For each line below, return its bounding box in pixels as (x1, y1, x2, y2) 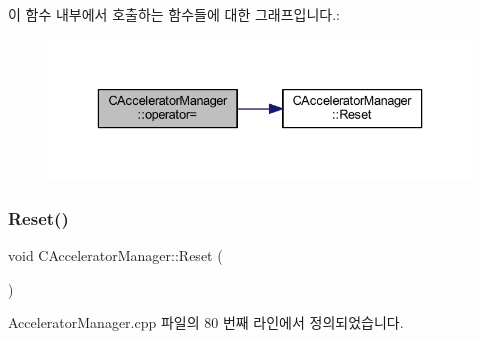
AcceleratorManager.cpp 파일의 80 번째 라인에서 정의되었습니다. (8, 312, 404, 333)
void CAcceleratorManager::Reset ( (8, 244, 223, 265)
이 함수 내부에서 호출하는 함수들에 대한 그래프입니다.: (8, 4, 340, 24)
